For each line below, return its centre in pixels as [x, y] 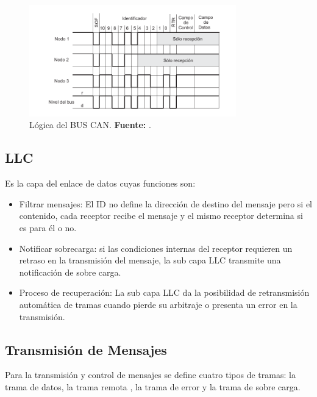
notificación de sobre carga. [70, 272]
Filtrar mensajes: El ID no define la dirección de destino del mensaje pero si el [166, 203]
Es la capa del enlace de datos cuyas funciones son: [100, 183]
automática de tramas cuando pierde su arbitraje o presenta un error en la [158, 304]
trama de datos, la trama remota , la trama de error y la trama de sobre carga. [153, 386]
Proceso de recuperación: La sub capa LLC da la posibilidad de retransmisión [164, 292]
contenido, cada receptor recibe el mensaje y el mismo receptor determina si [161, 216]
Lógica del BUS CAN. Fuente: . [90, 125]
